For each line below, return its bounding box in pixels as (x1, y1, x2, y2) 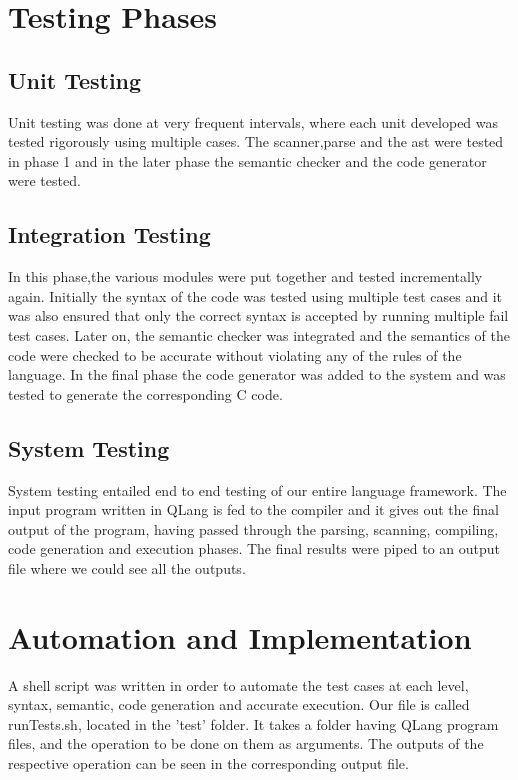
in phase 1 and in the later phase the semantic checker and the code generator (8, 150, 487, 171)
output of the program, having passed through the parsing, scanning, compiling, (8, 518, 499, 539)
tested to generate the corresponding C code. (8, 383, 283, 404)
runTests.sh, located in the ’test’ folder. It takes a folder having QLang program (8, 713, 499, 734)
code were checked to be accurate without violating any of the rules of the (8, 344, 462, 365)
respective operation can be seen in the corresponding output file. (8, 752, 409, 773)
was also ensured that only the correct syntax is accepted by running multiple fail (8, 305, 509, 326)
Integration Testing (8, 219, 211, 250)
